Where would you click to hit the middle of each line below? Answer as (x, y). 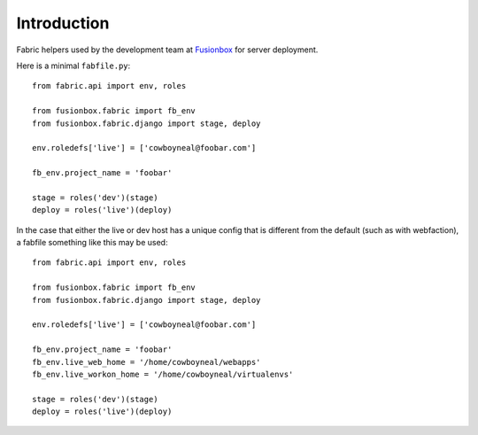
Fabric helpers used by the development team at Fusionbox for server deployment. (167, 50)
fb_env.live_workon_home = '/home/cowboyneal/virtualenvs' (163, 374)
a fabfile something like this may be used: (92, 243)
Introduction (63, 23)
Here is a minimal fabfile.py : (73, 66)
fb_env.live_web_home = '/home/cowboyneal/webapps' (146, 362)
